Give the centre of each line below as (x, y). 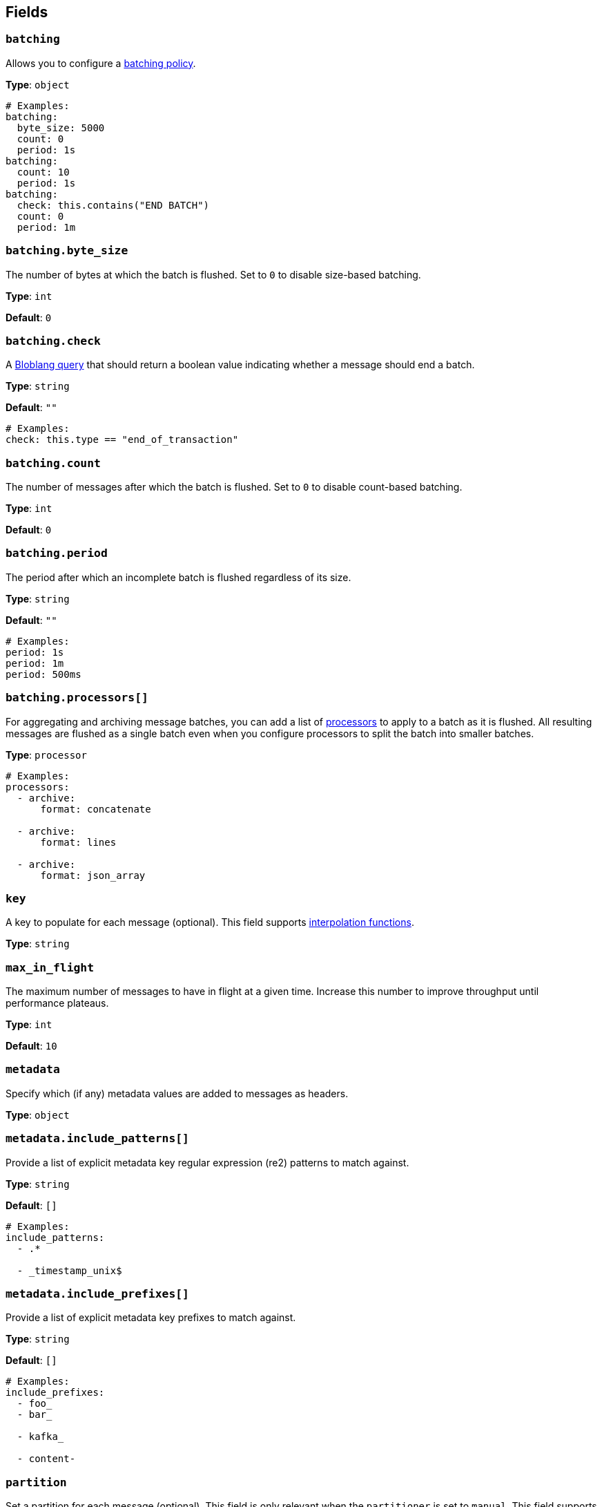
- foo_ (35, 1404)
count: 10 (43, 172)
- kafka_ (40, 1437)
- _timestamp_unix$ (69, 1270)
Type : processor (46, 755)
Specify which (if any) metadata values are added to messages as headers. (177, 1093)
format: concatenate (96, 809)
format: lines (78, 842)
